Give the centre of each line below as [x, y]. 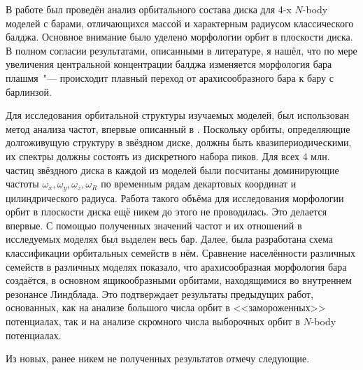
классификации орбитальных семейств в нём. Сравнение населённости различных [180, 252]
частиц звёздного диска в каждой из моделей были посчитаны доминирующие [172, 170]
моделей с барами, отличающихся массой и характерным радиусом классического [180, 23]
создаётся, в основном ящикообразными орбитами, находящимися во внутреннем [179, 280]
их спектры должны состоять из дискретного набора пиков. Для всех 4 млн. [168, 156]
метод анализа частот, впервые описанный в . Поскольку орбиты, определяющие [178, 128]
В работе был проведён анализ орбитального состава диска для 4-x [149, 9]
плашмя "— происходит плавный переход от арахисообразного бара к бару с [170, 77]
